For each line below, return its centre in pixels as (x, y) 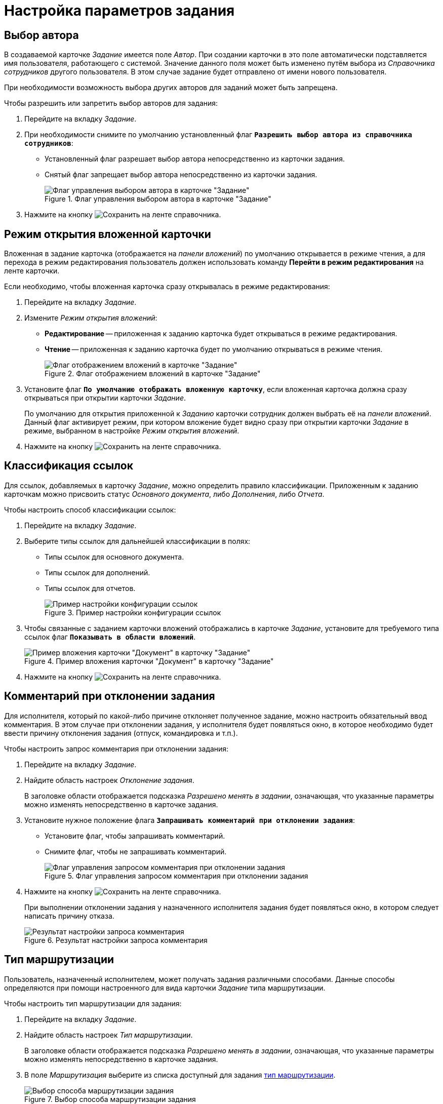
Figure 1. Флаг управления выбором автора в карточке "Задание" (158, 199)
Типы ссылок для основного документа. (114, 557)
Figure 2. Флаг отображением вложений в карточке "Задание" (153, 374)
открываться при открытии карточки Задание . (105, 398)
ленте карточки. (32, 271)
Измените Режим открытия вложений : (91, 318)
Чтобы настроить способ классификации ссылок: (90, 509)
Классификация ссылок (69, 466)
